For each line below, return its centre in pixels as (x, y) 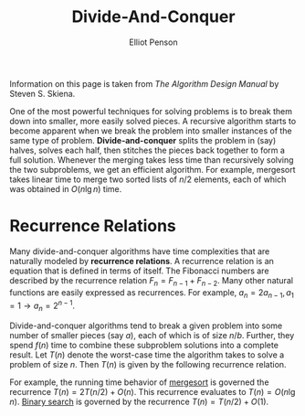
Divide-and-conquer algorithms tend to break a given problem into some (146, 325)
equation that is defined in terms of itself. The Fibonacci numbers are (139, 271)
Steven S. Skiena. (42, 93)
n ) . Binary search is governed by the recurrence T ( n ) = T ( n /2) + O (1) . (139, 401)
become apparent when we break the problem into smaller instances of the (151, 131)
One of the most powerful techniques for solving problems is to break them (151, 111)
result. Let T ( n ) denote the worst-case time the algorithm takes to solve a (147, 355)
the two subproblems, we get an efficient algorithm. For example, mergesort (152, 169)
